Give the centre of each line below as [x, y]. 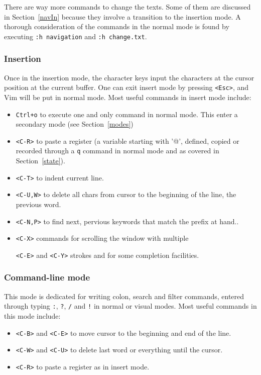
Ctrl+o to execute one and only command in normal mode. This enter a [127, 114]
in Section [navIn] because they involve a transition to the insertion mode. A [122, 16]
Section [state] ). [40, 161]
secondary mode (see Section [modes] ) [75, 124]
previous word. [38, 204]
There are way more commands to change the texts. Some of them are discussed [127, 7]
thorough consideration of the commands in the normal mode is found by [117, 26]
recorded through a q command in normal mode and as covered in [117, 151]
